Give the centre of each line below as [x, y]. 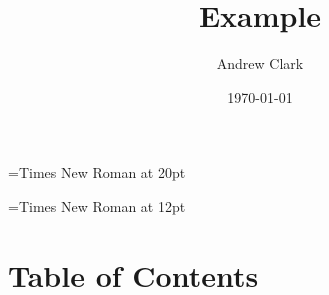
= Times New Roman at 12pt [97, 205]
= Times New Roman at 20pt [97, 172]
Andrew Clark [260, 63]
